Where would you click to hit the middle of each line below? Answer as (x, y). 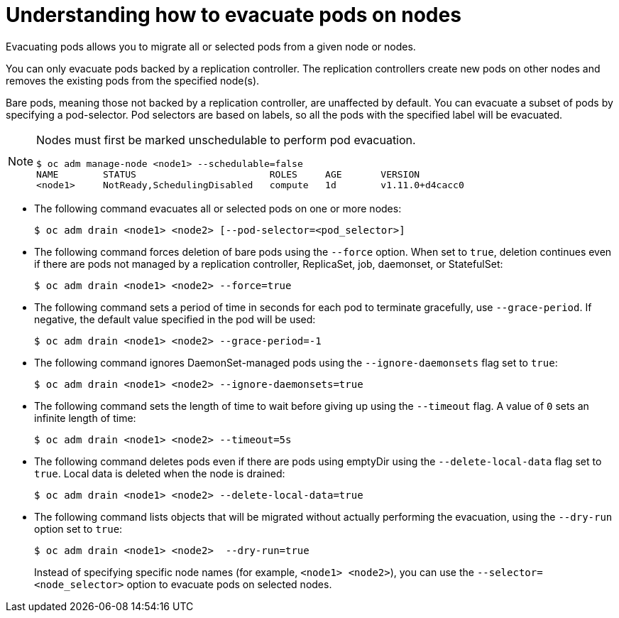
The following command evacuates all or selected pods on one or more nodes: (218, 208)
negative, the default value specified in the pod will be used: (175, 319)
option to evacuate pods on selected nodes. (229, 584)
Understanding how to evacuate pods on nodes (234, 15)
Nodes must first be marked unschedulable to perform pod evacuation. (226, 140)
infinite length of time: (85, 418)
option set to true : (78, 528)
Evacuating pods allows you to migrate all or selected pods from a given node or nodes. (211, 46)
